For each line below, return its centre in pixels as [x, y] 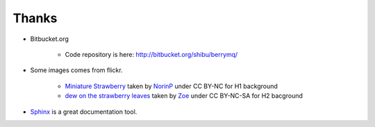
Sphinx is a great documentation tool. [84, 112]
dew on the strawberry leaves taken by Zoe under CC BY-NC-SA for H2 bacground [184, 96]
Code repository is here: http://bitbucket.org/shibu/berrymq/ [151, 54]
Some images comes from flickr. [76, 70]
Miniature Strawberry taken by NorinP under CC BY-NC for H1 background [171, 86]
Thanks [35, 18]
